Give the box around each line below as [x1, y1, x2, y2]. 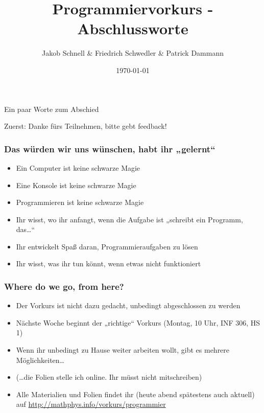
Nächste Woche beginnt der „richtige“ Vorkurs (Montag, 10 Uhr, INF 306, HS [16, 317, 260, 328]
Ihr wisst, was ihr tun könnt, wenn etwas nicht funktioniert [16, 258, 201, 269]
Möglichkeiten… [16, 354, 64, 365]
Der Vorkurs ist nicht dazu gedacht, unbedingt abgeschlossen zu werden [16, 300, 241, 311]
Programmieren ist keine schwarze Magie [16, 197, 144, 208]
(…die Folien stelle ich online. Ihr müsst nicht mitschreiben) [16, 372, 202, 382]
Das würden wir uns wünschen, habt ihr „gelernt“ [4, 142, 215, 155]
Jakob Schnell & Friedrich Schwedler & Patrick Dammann [41, 48, 224, 58]
